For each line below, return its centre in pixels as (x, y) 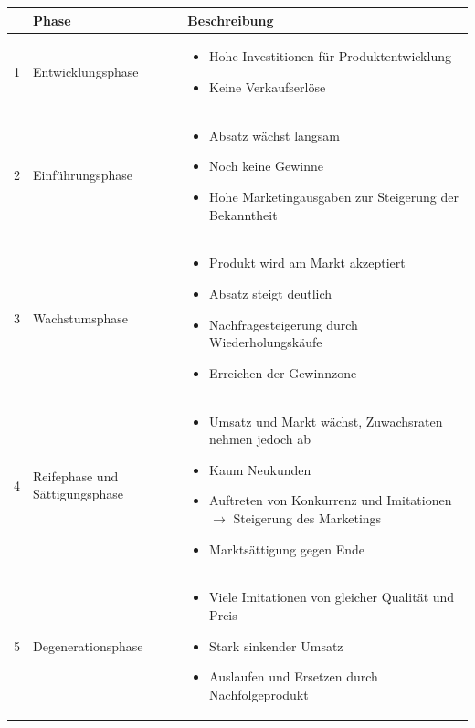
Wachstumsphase (81, 317)
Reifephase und (76, 475)
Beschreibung (231, 20)
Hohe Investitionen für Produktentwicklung (330, 56)
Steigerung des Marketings (307, 518)
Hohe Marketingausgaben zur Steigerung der (334, 196)
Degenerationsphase (88, 645)
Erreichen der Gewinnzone (283, 372)
